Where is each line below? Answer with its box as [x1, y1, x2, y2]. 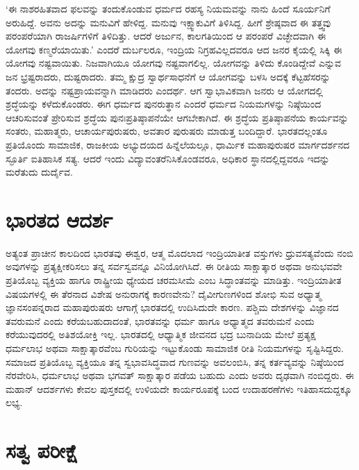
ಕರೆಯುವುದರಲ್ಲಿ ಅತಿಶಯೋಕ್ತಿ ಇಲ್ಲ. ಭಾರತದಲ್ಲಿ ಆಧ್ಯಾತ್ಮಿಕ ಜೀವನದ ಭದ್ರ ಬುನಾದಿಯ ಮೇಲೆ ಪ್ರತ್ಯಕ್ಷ [6, 327, 316, 342]
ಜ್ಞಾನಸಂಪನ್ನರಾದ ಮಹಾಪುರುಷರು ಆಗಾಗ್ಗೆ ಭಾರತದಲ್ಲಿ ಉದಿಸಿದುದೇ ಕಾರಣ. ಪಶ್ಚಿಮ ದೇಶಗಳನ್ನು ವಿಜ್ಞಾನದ [6, 300, 339, 314]
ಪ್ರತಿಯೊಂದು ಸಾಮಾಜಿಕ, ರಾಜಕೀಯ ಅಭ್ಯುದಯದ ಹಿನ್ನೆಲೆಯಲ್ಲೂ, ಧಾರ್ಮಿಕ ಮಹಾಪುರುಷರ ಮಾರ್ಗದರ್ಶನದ [6, 137, 350, 151]
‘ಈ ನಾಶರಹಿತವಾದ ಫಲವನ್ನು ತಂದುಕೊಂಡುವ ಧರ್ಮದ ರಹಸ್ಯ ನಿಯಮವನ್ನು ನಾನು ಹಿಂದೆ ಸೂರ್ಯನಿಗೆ [6, 1, 331, 15]
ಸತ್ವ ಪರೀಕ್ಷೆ [6, 436, 78, 464]
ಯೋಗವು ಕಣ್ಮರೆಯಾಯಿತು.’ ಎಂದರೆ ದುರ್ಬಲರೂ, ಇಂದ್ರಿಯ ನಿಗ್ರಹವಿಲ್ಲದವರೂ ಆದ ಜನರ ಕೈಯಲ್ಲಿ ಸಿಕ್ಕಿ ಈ [6, 42, 342, 56]
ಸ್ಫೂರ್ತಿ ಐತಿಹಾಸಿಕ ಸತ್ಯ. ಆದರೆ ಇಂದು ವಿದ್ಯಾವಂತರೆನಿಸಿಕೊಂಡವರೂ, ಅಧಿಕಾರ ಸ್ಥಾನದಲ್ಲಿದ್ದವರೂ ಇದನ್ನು [6, 151, 330, 165]
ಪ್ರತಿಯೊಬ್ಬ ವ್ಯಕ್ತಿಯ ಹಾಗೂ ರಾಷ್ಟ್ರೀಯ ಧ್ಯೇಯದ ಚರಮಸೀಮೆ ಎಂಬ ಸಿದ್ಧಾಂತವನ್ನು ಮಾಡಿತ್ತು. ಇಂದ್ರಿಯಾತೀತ [6, 273, 342, 287]
